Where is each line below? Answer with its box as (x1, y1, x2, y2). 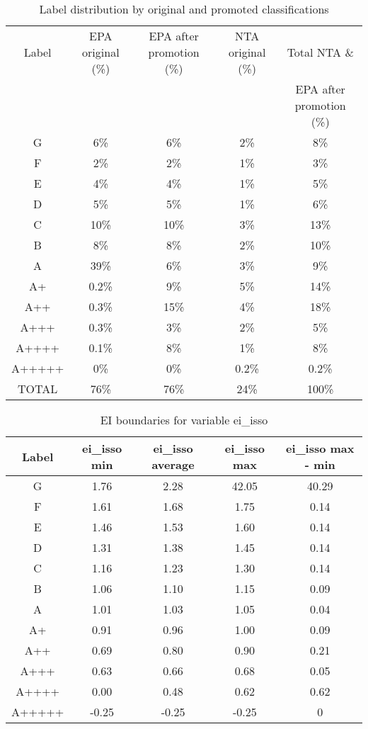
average (151, 456, 195, 473)
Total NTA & (287, 44, 354, 60)
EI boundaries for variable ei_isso (100, 412, 268, 428)
